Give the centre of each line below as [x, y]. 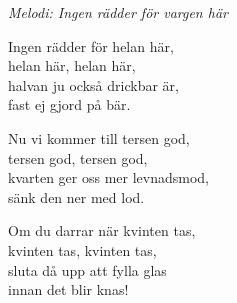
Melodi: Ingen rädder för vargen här [118, 12]
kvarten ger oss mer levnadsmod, [108, 177]
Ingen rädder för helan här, [91, 45]
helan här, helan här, [72, 65]
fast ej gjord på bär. [69, 104]
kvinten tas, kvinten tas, [82, 249]
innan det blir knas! [68, 289]
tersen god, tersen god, [78, 157]
